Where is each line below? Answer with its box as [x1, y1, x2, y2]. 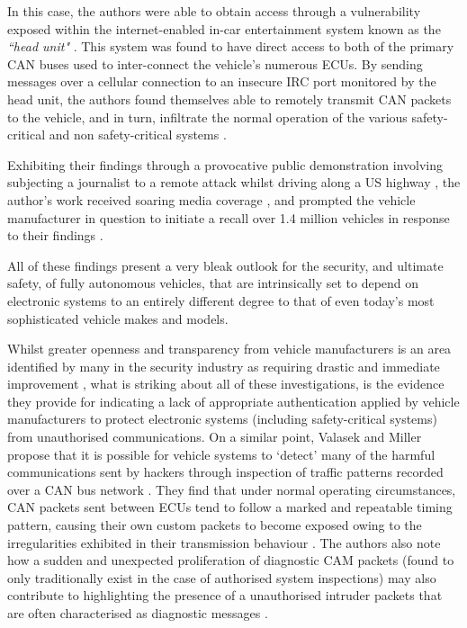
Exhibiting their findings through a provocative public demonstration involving [7, 155, 444, 174]
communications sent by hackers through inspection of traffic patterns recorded [7, 462, 444, 481]
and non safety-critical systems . [49, 125, 227, 144]
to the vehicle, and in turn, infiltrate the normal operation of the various [7, 107, 408, 126]
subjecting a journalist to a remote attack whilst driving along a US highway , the [7, 173, 461, 192]
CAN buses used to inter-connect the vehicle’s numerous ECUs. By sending [7, 54, 423, 73]
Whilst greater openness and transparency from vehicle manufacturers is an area [7, 339, 452, 358]
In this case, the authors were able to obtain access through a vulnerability [7, 2, 421, 20]
